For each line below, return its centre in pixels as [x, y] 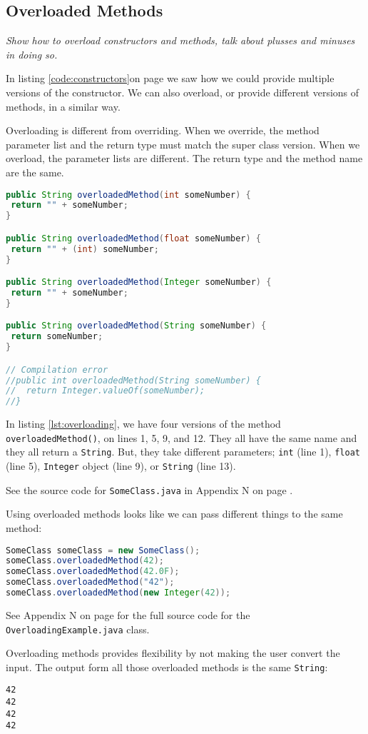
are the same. [35, 172]
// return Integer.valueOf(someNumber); [106, 391]
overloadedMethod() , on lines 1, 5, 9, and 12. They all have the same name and [182, 437]
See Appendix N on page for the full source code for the [128, 614]
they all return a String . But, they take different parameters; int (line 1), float [183, 452]
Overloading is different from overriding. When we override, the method [163, 130]
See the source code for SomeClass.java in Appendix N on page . [149, 489]
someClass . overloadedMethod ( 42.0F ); [93, 572]
